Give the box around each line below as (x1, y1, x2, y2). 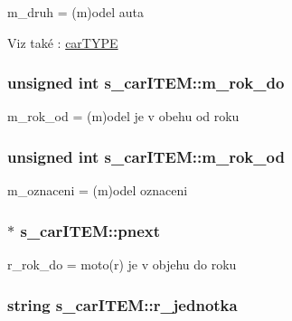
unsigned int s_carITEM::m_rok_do (7, 71, 285, 94)
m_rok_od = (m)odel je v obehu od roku (7, 107, 240, 126)
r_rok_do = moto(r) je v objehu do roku (7, 255, 237, 274)
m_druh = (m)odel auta (7, 3, 144, 21)
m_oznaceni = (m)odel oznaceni (7, 181, 188, 200)
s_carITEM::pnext (20, 219, 161, 241)
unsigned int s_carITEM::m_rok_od (7, 145, 285, 167)
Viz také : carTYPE (7, 33, 118, 52)
